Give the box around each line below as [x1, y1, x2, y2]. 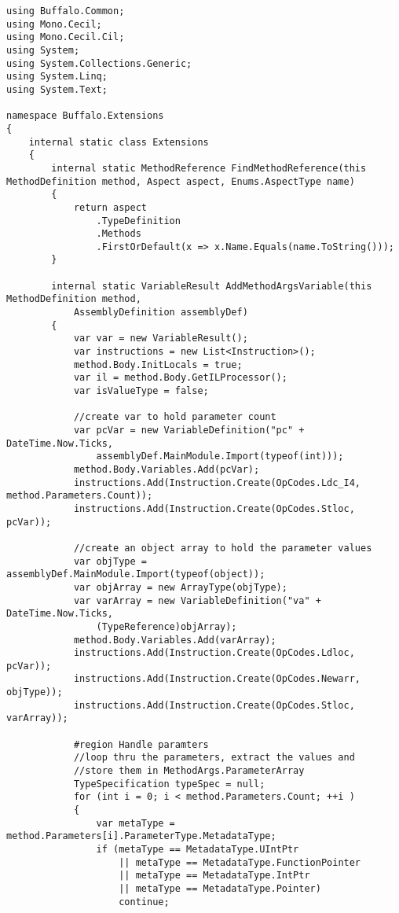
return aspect [73, 201, 147, 213]
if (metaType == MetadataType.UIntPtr [96, 844, 299, 855]
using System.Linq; [6, 71, 108, 83]
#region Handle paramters [73, 738, 209, 750]
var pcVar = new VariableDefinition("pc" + [73, 425, 305, 436]
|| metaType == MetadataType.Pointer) [119, 882, 321, 894]
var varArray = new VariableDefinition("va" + [73, 595, 321, 606]
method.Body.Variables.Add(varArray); [73, 634, 276, 646]
